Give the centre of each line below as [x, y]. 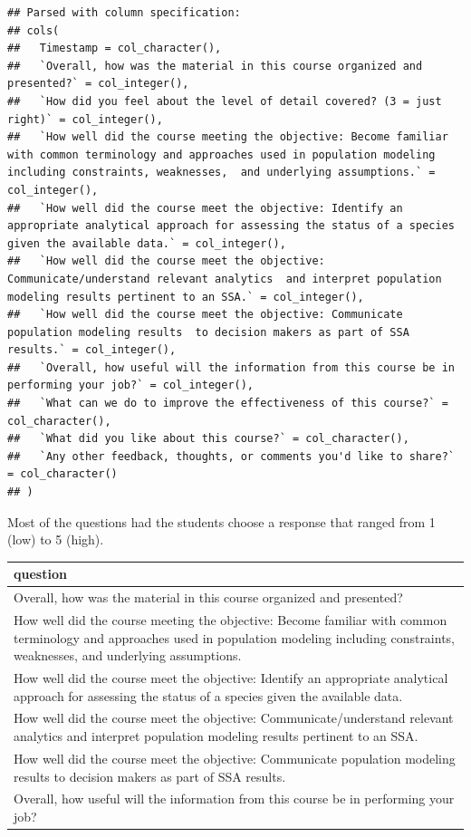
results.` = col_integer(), [92, 350]
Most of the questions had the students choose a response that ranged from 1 [221, 521]
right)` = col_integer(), [85, 119]
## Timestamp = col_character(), [115, 48]
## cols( [34, 30]
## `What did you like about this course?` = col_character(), [208, 439]
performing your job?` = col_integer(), [131, 385]
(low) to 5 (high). [56, 539]
